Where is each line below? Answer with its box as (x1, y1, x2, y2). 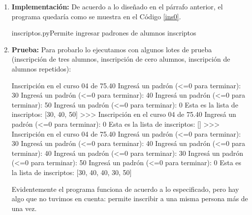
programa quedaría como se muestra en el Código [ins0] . (11, 11, 181, 21)
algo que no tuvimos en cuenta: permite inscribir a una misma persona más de (11, 193, 248, 204)
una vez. (11, 203, 37, 213)
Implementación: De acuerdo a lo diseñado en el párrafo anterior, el (11, 1, 223, 11)
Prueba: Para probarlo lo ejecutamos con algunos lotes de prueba (11, 44, 212, 54)
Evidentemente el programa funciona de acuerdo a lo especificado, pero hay (11, 183, 239, 194)
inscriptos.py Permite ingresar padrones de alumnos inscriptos (11, 28, 196, 38)
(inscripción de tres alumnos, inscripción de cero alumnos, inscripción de (11, 54, 230, 64)
